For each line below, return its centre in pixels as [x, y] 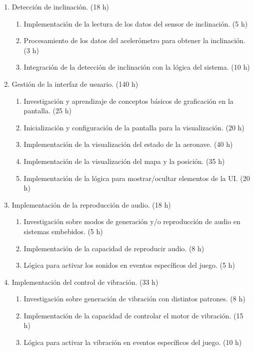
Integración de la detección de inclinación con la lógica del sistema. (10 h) [137, 67]
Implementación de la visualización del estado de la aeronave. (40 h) [128, 144]
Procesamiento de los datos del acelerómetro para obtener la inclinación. [134, 40]
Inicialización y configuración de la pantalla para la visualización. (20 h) [134, 127]
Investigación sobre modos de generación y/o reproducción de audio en [132, 221]
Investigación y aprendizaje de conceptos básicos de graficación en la [128, 101]
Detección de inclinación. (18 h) [60, 7]
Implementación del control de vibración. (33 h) [85, 282]
